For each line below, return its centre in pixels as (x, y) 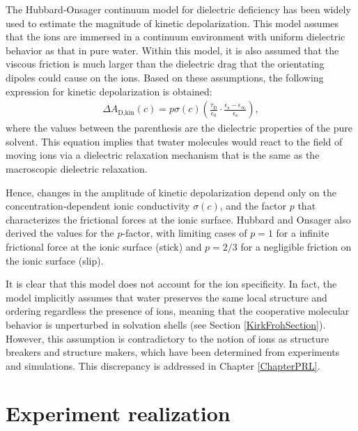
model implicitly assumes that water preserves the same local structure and (166, 297)
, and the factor (253, 206)
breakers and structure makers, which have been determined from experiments (173, 352)
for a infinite (303, 233)
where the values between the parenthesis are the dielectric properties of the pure (179, 128)
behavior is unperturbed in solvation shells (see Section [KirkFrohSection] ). (166, 324)
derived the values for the (60, 233)
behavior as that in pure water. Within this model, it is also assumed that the (172, 50)
